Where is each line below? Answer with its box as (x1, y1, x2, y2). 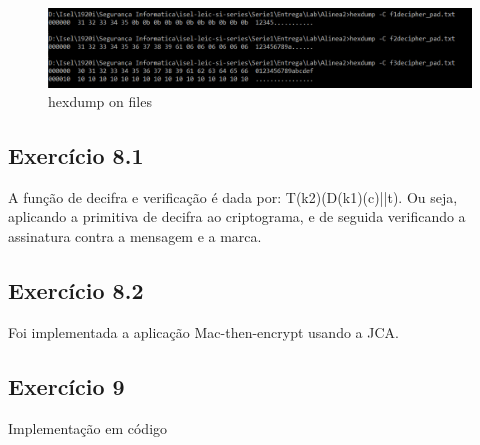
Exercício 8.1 (8, 140, 144, 171)
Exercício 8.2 (8, 275, 144, 306)
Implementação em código (8, 417, 168, 438)
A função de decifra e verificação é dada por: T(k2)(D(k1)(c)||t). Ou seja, (8, 186, 458, 207)
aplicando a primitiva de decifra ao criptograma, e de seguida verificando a (8, 206, 466, 227)
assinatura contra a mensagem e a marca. (8, 226, 262, 247)
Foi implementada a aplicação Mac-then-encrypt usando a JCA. (8, 321, 399, 342)
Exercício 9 (8, 370, 125, 401)
